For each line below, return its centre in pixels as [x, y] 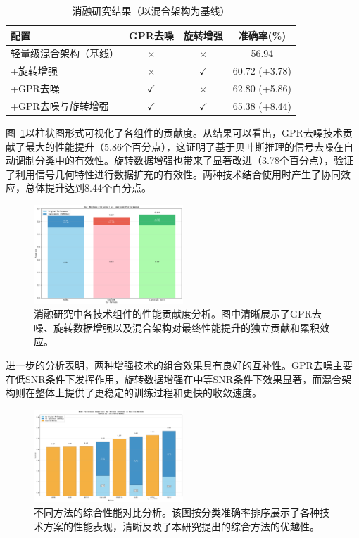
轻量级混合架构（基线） [65, 53]
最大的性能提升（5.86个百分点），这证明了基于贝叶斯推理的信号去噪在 [184, 146]
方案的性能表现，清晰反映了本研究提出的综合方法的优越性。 [181, 526]
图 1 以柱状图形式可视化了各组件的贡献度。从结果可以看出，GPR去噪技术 [174, 133]
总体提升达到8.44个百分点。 [88, 188]
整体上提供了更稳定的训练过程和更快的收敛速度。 [148, 393]
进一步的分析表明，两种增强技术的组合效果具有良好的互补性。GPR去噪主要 [179, 364]
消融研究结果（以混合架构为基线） [151, 11]
